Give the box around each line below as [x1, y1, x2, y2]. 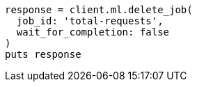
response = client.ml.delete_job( [5, 4, 193, 15]
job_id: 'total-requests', [16, 15, 164, 26]
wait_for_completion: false [16, 26, 170, 38]
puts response [5, 49, 81, 60]
